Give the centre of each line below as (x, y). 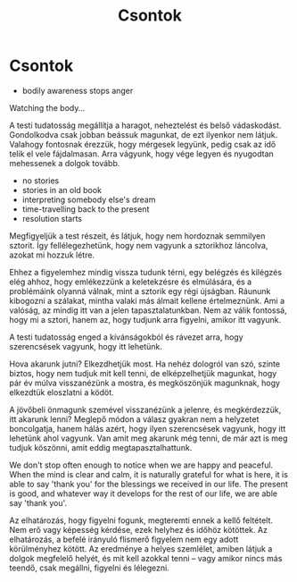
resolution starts (52, 218)
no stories (41, 181)
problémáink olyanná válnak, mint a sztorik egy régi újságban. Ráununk (140, 291)
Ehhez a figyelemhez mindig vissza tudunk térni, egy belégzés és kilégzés (146, 272)
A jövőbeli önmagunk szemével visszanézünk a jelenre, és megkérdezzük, (145, 409)
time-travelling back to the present (86, 209)
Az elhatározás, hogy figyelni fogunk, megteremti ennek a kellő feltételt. (141, 520)
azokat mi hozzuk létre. (52, 255)
